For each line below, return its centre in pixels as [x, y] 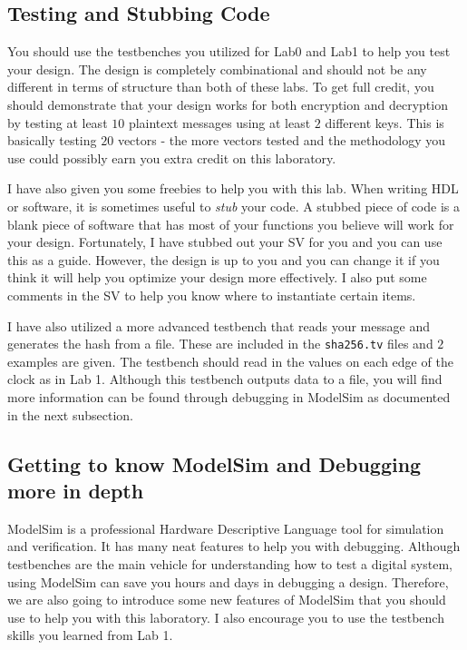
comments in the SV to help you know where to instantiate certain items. [212, 295]
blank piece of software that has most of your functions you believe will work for [231, 224]
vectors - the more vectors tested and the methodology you [282, 140]
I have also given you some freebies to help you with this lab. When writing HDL [233, 188]
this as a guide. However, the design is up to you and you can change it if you [224, 259]
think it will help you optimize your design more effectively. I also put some [217, 277]
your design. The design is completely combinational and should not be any [217, 69]
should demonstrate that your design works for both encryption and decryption [228, 104]
